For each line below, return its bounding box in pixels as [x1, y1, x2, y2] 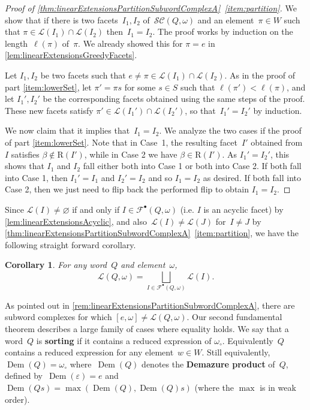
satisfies [11, 147, 40, 160]
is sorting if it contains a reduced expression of [36, 334, 212, 346]
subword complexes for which [5, 310, 112, 323]
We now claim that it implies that [5, 124, 130, 137]
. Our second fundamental [186, 310, 282, 323]
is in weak [260, 381, 296, 393]
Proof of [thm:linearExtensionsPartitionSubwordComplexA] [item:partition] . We [5, 2, 297, 14]
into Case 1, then [5, 171, 68, 183]
